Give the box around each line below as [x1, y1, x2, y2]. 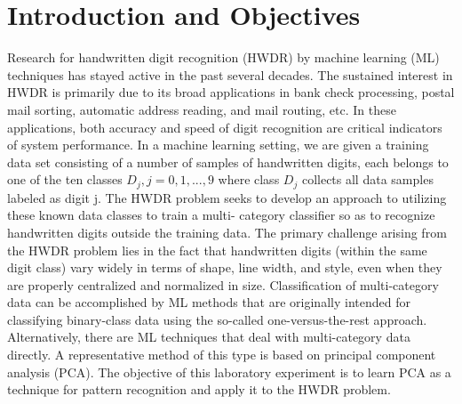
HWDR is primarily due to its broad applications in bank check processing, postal [7, 83, 455, 101]
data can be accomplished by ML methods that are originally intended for [7, 293, 410, 311]
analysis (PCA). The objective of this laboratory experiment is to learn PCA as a [7, 362, 451, 381]
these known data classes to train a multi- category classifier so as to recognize [7, 206, 435, 224]
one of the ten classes [7, 170, 123, 189]
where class [218, 170, 280, 189]
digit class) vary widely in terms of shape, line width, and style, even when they [7, 258, 442, 277]
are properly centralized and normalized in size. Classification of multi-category [7, 275, 439, 294]
